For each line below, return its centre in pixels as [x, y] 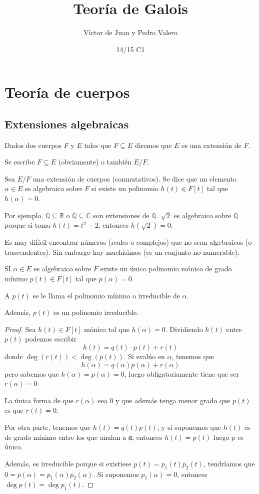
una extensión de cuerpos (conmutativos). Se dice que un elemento [135, 178]
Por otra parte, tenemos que [48, 427]
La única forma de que [39, 400]
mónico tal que [107, 329]
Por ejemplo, [24, 215]
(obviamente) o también [95, 162]
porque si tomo [27, 225]
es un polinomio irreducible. [96, 312]
